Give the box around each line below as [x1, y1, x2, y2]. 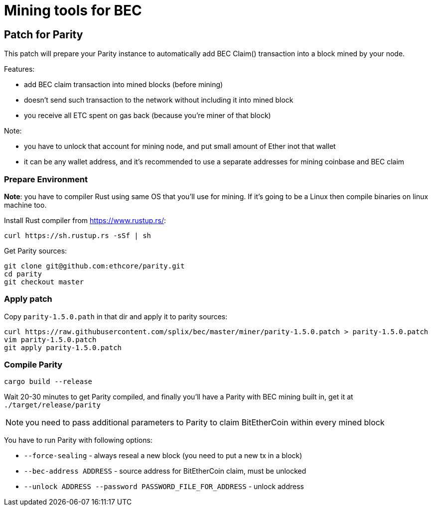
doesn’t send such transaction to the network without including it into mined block [24, 96, 293, 105]
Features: [4, 65, 35, 74]
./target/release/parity [4, 401, 101, 409]
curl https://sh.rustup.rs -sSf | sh [4, 231, 151, 240]
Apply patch [4, 294, 52, 304]
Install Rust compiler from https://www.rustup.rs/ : [4, 216, 166, 225]
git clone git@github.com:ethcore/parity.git [4, 261, 185, 270]
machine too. [4, 200, 47, 209]
